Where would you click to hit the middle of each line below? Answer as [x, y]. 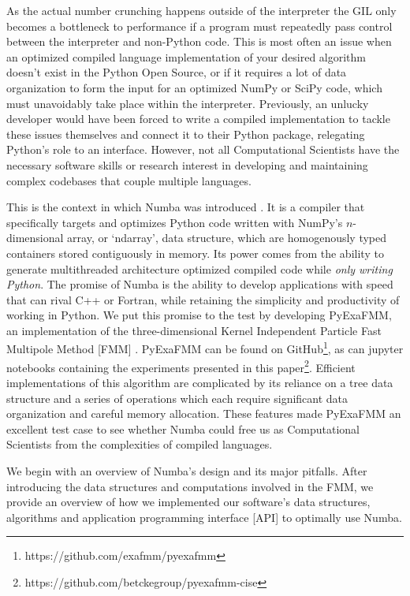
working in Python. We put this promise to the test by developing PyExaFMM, [199, 315]
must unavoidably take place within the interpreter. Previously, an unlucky [188, 103]
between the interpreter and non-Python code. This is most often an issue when [199, 41]
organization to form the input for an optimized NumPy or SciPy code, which [194, 87]
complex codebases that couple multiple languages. [129, 180]
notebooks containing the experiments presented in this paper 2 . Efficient [181, 366]
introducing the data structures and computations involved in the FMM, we [190, 486]
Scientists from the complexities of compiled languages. [140, 444]
